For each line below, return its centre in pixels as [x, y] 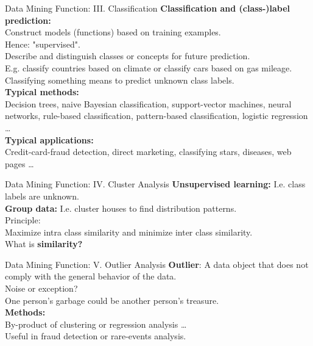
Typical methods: [42, 92]
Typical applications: [49, 139]
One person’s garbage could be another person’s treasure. [112, 300]
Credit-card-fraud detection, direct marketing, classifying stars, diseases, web [148, 152]
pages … [19, 163]
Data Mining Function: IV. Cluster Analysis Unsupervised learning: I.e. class [155, 184]
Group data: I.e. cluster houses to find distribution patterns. [121, 208]
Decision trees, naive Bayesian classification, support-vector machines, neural [148, 103]
